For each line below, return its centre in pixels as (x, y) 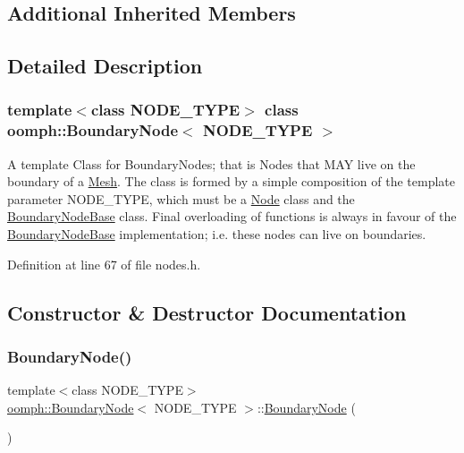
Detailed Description (105, 66)
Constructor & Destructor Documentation (207, 312)
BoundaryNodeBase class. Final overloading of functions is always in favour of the (232, 216)
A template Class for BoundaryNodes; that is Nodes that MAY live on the (211, 163)
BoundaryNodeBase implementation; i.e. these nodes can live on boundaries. (217, 234)
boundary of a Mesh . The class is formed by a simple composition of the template (232, 181)
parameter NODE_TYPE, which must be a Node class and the (181, 198)
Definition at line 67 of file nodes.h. (104, 264)
